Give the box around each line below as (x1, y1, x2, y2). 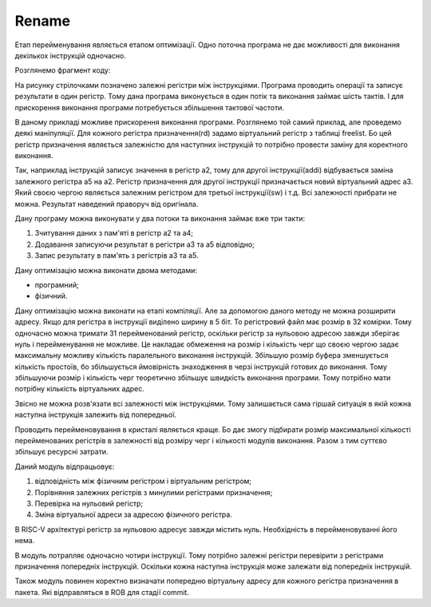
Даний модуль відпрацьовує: (14, 462, 115, 471)
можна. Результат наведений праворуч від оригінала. (14, 199, 199, 208)
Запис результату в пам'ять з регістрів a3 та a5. (34, 251, 199, 260)
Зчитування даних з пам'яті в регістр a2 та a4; (34, 228, 194, 238)
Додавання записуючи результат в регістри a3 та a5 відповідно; (34, 240, 255, 249)
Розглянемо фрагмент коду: (14, 65, 111, 75)
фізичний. (34, 292, 68, 301)
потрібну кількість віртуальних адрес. (14, 384, 145, 394)
